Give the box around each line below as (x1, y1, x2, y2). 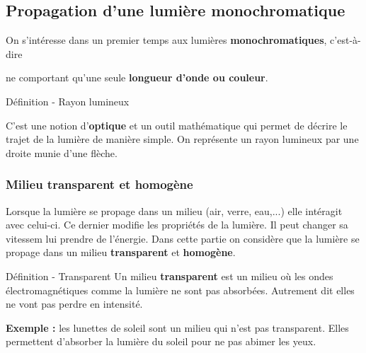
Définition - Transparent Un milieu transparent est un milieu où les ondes (6, 268, 333, 283)
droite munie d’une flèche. (6, 145, 118, 160)
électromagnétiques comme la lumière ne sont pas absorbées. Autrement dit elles (6, 282, 355, 297)
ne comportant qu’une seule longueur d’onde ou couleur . (6, 70, 268, 85)
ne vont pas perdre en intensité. (6, 296, 143, 311)
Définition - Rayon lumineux (6, 93, 130, 108)
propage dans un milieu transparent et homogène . (6, 245, 236, 260)
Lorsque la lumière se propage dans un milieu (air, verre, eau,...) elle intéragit (6, 203, 343, 218)
